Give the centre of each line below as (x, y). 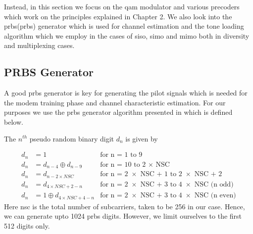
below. (14, 121)
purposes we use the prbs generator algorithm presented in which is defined (118, 112)
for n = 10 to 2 (123, 164)
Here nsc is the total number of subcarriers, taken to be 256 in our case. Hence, (125, 206)
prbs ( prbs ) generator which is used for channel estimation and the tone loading (124, 26)
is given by (142, 138)
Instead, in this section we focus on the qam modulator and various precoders (122, 6)
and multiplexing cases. (39, 45)
